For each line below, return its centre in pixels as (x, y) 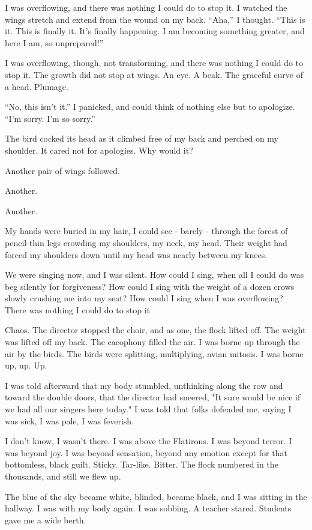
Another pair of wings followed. (62, 170)
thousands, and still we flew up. (63, 476)
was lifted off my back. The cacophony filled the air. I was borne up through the (152, 342)
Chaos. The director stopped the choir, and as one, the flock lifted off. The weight (155, 330)
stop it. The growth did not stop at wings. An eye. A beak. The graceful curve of (154, 74)
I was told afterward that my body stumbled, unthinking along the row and (144, 385)
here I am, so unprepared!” (54, 42)
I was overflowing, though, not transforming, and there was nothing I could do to (154, 63)
